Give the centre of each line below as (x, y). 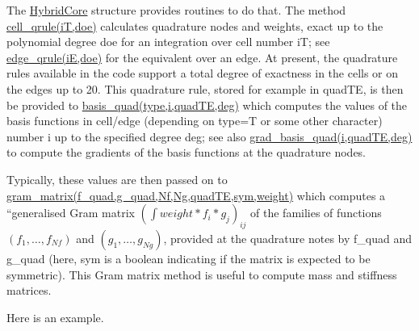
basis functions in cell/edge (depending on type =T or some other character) (195, 121)
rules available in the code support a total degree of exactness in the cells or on (203, 73)
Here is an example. (55, 317)
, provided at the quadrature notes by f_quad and (288, 238)
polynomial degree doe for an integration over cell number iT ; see (168, 42)
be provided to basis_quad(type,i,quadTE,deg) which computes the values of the (207, 105)
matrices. (29, 290)
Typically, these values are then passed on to (117, 179)
